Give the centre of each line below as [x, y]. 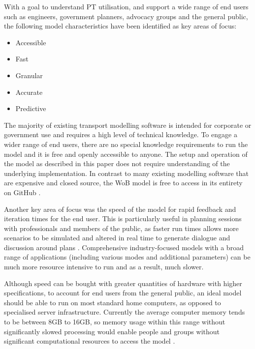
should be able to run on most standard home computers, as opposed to [112, 302]
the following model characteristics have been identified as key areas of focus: [120, 26]
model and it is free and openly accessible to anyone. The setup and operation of [126, 154]
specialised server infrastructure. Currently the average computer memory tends [125, 312]
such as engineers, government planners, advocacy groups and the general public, [126, 16]
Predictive [31, 108]
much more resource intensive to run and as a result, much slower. [104, 267]
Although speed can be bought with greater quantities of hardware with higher [123, 283]
